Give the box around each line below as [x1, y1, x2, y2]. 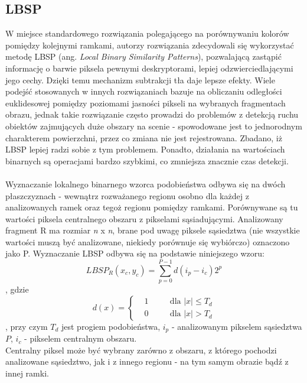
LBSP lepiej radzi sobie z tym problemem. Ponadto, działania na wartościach [5, 143, 285, 155]
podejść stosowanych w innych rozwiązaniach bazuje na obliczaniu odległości [5, 85, 282, 98]
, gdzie [5, 283, 29, 296]
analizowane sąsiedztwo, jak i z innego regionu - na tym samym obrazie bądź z [5, 355, 289, 368]
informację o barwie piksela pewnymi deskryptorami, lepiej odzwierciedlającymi [5, 61, 293, 74]
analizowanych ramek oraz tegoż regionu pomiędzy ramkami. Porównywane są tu [5, 201, 298, 213]
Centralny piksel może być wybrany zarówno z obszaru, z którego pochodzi [5, 343, 277, 356]
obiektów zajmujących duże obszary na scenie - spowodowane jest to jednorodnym [5, 119, 302, 132]
